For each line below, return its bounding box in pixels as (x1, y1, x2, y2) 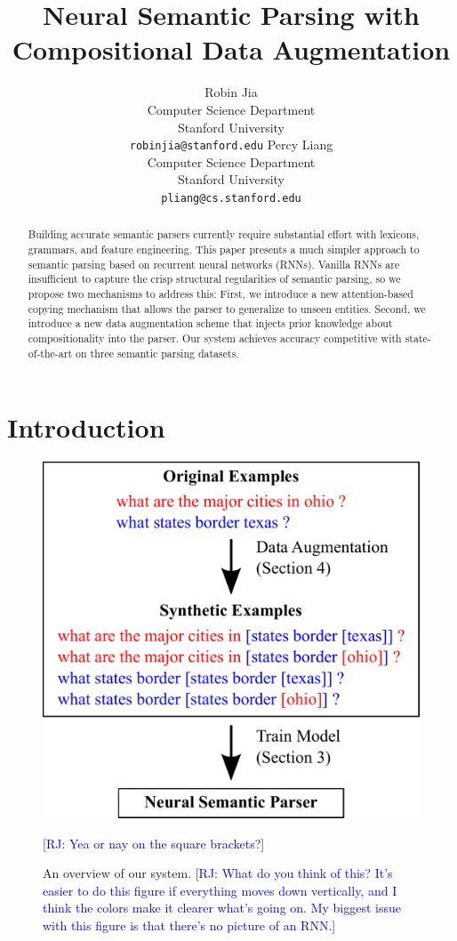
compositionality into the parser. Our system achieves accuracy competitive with (28, 330, 402, 345)
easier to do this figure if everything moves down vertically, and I (43, 881, 397, 899)
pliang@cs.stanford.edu (161, 191, 301, 205)
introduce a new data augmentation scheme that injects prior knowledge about (28, 316, 393, 331)
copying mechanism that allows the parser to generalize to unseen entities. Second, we (28, 301, 426, 316)
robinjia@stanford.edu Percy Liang (129, 135, 333, 154)
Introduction (7, 409, 165, 446)
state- (405, 330, 431, 345)
